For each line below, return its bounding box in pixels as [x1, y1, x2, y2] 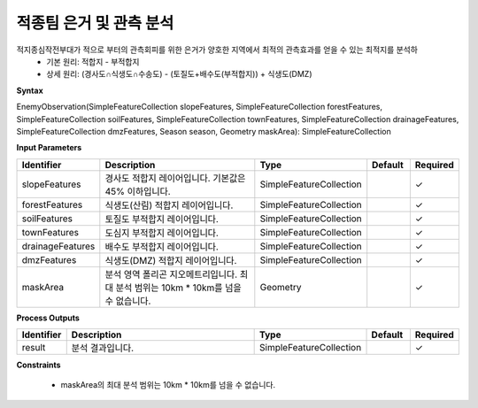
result [21, 342, 46, 354]
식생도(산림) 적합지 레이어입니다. [104, 199, 234, 212]
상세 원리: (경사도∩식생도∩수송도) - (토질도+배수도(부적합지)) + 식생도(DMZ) [46, 69, 313, 80]
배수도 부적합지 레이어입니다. [104, 240, 219, 252]
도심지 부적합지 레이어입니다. [104, 227, 219, 239]
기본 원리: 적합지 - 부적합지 [46, 56, 140, 66]
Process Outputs [16, 312, 80, 323]
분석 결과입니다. [71, 342, 135, 354]
